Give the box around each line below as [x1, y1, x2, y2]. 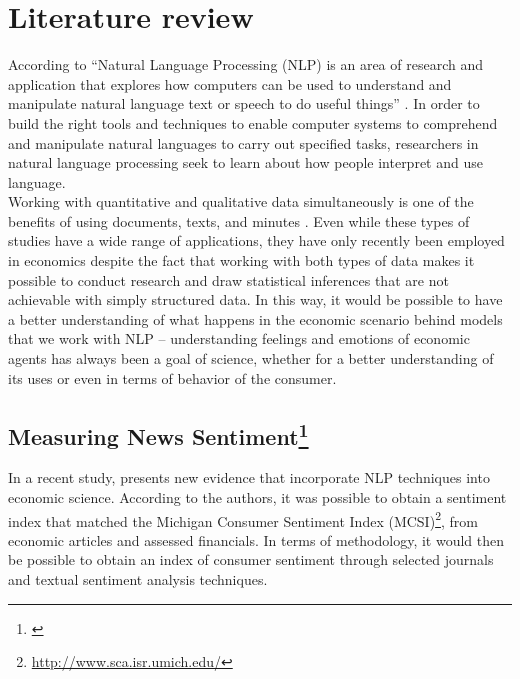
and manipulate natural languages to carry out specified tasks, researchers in [8, 132, 479, 153]
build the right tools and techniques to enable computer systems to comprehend [8, 112, 498, 133]
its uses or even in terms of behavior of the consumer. [8, 367, 337, 388]
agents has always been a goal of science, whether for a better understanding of [8, 348, 494, 369]
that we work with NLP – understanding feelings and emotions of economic [8, 328, 470, 349]
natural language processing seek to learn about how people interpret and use [8, 152, 483, 173]
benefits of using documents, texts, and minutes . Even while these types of [8, 210, 470, 231]
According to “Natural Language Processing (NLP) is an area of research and [8, 54, 483, 75]
